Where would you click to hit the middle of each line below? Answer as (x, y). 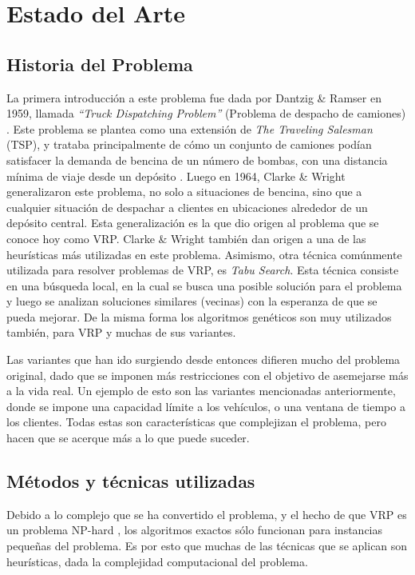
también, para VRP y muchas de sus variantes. (121, 332)
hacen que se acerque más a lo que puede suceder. (128, 438)
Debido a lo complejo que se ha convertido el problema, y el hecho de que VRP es (207, 514)
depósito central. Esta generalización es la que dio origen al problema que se (193, 223)
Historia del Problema (100, 64)
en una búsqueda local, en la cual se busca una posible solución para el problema (204, 285)
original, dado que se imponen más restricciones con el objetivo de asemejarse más (207, 375)
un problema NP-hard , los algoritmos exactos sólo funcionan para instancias (195, 530)
